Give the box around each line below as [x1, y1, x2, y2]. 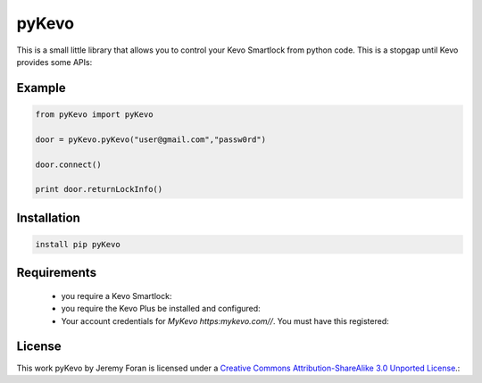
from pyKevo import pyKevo [35, 109, 154, 120]
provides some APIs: [16, 56, 93, 67]
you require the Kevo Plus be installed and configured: [61, 304, 261, 314]
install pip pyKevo [35, 239, 120, 249]
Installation [16, 210, 80, 225]
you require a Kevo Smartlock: [61, 290, 172, 301]
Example [16, 80, 66, 96]
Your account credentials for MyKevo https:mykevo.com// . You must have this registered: [61, 315, 390, 326]
